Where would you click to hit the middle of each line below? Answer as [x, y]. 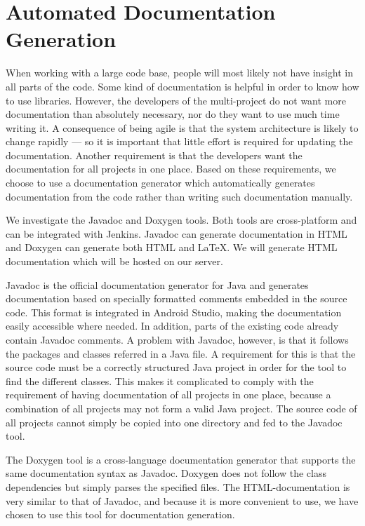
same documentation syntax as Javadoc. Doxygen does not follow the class [166, 473]
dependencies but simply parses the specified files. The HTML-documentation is [178, 486]
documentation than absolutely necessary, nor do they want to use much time [173, 114]
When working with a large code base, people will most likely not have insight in [179, 73]
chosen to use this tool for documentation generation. [120, 514]
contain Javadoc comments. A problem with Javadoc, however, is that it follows [177, 339]
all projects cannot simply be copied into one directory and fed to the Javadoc [174, 422]
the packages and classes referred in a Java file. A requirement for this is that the [181, 353]
